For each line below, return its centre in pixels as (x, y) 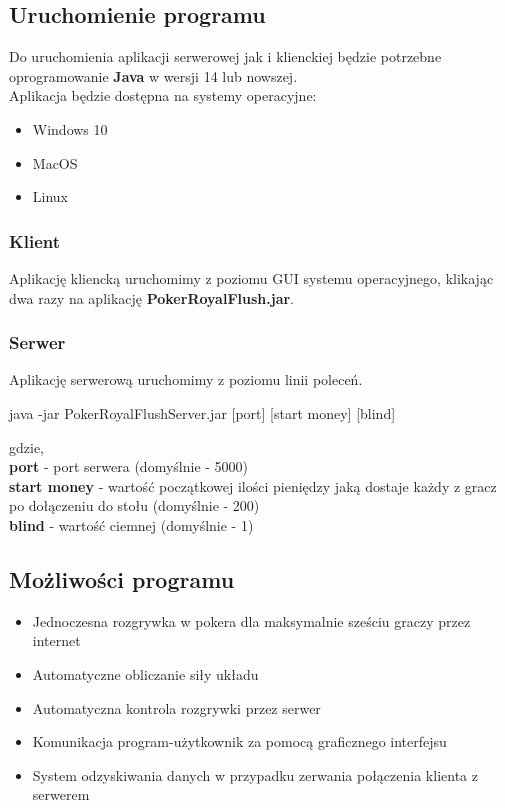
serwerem (61, 794)
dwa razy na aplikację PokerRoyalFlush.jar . (152, 297)
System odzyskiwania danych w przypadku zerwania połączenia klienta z (255, 774)
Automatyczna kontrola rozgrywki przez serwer (176, 707)
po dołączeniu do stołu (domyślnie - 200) (134, 505)
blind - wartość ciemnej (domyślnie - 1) (131, 524)
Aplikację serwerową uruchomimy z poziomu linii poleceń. (186, 379)
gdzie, (26, 446)
